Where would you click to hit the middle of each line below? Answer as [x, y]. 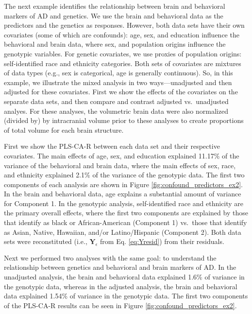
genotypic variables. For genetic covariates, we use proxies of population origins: [123, 53]
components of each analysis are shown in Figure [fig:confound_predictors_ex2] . [123, 184]
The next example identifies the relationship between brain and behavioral [115, 6]
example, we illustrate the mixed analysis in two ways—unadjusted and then [118, 82]
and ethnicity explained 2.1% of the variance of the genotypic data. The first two [124, 175]
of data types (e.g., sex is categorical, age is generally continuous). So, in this [118, 73]
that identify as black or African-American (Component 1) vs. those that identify [126, 222]
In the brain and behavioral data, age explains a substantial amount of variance [123, 194]
